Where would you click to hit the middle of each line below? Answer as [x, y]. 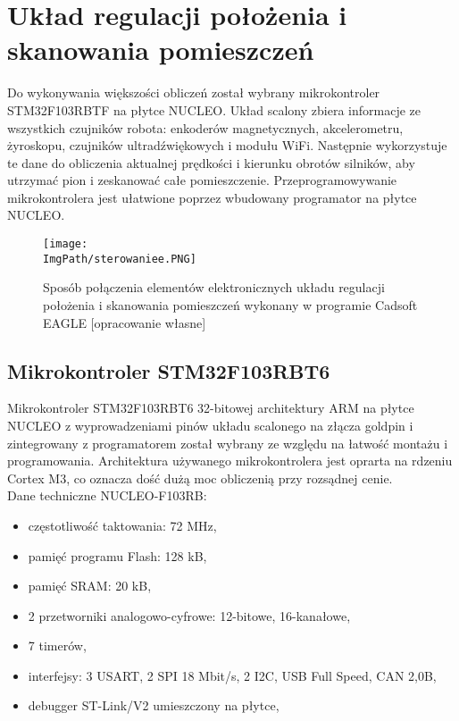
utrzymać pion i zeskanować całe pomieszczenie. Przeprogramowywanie [202, 180]
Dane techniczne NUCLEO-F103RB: [107, 495]
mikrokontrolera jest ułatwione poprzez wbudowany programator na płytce [212, 197]
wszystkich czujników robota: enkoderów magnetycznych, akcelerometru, [205, 127]
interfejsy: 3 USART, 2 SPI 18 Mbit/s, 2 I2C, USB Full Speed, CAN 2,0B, [232, 675]
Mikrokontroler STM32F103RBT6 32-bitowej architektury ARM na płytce [211, 408]
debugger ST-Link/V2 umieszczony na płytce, [154, 705]
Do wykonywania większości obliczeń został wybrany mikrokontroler [194, 92]
